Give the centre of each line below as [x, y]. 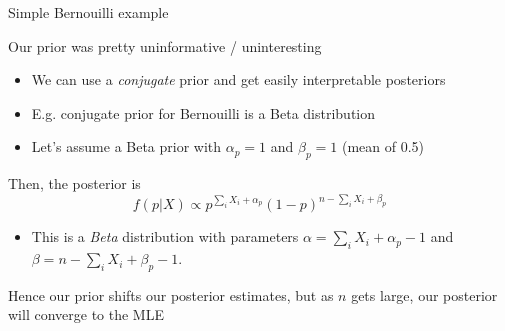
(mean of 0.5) [383, 146]
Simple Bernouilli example [88, 12]
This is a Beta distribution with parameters [165, 236]
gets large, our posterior [424, 294]
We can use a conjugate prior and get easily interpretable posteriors [238, 79]
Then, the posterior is [74, 183]
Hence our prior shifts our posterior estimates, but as [171, 294]
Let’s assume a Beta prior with [126, 146]
